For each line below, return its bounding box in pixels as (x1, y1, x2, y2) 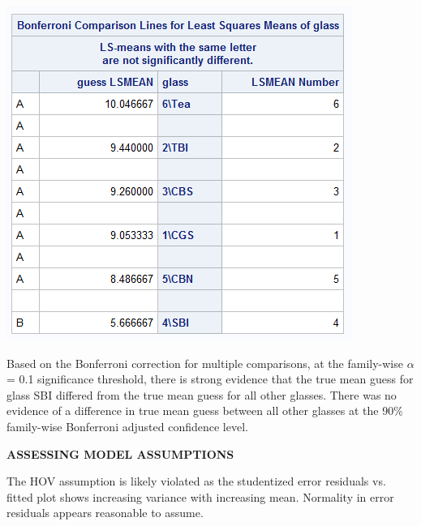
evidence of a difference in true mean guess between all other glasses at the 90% (6, 402, 403, 419)
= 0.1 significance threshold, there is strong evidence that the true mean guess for (6, 370, 414, 387)
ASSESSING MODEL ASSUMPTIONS (6, 445, 234, 462)
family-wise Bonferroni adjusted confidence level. (6, 417, 248, 434)
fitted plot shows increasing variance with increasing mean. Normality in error (6, 488, 394, 505)
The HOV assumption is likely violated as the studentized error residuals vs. (6, 473, 386, 490)
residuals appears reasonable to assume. (6, 504, 204, 521)
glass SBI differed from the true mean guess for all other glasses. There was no (6, 386, 397, 403)
